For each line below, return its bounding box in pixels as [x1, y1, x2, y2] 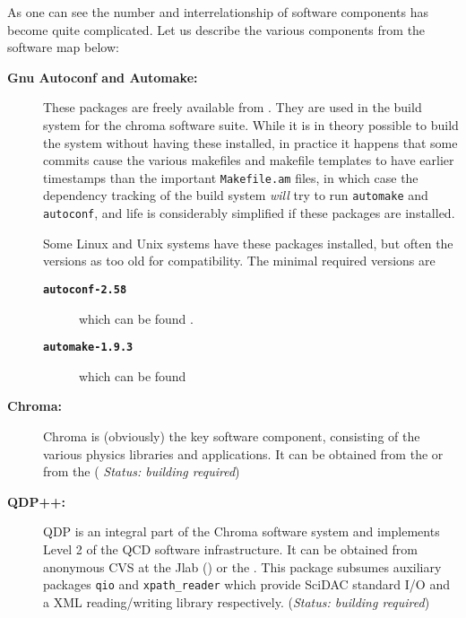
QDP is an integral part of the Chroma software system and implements [43, 522, 440, 541]
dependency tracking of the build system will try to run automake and [43, 186, 428, 205]
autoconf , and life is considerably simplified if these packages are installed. [43, 204, 455, 222]
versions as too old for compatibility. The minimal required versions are [43, 251, 436, 270]
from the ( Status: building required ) [43, 462, 240, 481]
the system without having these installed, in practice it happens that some [43, 133, 458, 152]
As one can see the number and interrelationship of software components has [7, 3, 428, 21]
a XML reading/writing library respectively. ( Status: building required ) [43, 592, 430, 611]
